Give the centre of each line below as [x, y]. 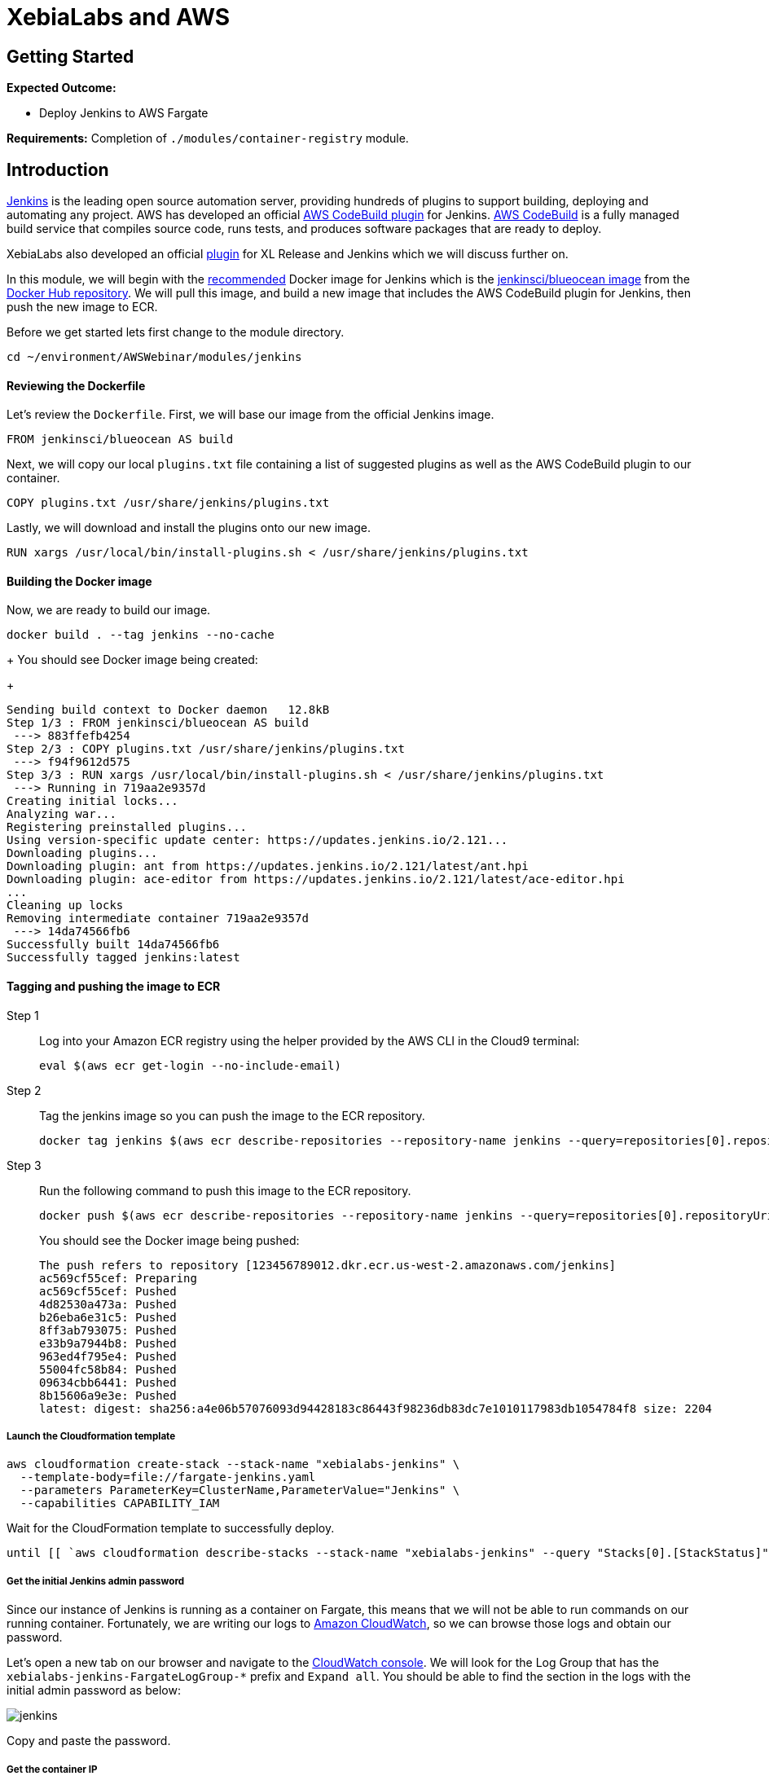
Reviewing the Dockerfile [76, 385]
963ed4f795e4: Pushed [108, 1356]
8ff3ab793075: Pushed [108, 1330]
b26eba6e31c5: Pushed [108, 1317]
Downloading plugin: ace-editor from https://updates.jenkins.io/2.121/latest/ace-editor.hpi [316, 879]
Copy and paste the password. [89, 1741]
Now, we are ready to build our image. [109, 610]
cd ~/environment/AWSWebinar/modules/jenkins [154, 357]
